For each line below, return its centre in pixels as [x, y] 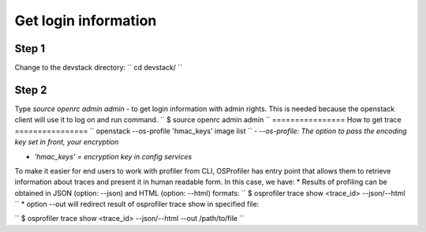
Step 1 [30, 49]
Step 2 [31, 90]
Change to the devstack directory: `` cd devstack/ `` [99, 68]
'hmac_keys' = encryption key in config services [113, 156]
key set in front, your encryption [67, 142]
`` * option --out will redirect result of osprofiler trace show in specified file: [137, 204]
